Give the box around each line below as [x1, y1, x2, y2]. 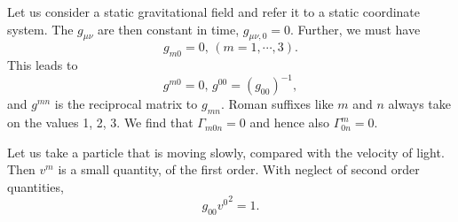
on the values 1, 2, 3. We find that [7, 113, 193, 132]
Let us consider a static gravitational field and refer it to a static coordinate [7, 3, 421, 20]
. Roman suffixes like [220, 95, 334, 113]
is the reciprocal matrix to [54, 95, 198, 113]
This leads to [7, 56, 78, 74]
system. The [7, 19, 74, 38]
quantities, [7, 177, 64, 195]
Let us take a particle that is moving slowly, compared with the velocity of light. [7, 142, 445, 161]
